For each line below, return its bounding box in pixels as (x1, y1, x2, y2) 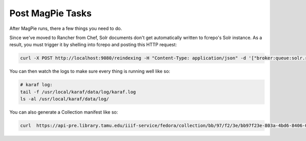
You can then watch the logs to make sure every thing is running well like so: (9, 68, 170, 75)
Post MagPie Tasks (9, 8, 92, 19)
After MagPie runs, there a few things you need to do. (9, 25, 122, 31)
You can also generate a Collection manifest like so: (9, 109, 118, 115)
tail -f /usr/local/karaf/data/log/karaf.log (20, 89, 136, 95)
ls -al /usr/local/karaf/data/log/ (20, 96, 109, 102)
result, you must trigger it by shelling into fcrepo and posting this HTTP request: (9, 42, 177, 48)
